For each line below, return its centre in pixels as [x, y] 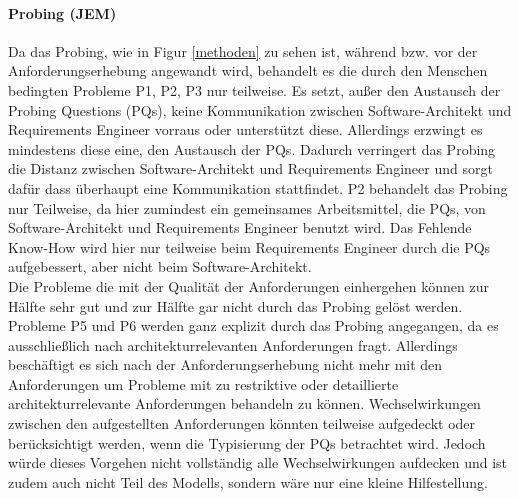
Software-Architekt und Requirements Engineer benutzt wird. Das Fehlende [240, 227]
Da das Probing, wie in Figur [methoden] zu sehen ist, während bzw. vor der [243, 50]
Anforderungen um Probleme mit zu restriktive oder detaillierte [203, 383]
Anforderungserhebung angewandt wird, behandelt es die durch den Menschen [248, 70]
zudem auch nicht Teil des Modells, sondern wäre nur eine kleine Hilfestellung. [248, 481]
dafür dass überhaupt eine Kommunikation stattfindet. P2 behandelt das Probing [258, 187]
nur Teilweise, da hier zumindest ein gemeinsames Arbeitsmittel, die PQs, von [247, 207]
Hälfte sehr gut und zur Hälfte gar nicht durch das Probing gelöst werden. [235, 305]
